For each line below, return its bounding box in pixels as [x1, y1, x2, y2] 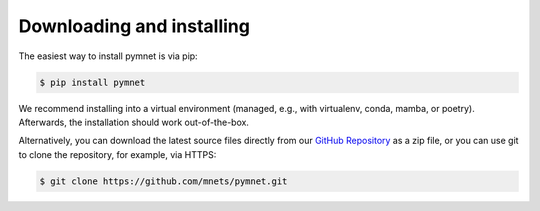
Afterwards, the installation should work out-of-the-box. [18, 116, 250, 128]
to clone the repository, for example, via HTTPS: [18, 148, 217, 160]
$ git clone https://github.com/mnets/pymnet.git [39, 175, 288, 187]
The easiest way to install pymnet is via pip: [18, 50, 199, 62]
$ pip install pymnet [39, 76, 146, 88]
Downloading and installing [18, 15, 250, 37]
